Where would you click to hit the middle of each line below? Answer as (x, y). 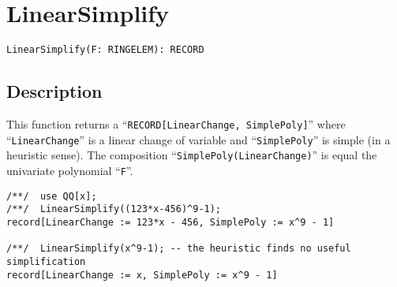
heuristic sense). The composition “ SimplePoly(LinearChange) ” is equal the (192, 155)
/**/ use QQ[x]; (52, 196)
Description (54, 91)
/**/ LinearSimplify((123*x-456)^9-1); (114, 209)
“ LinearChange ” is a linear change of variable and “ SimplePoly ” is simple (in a (198, 139)
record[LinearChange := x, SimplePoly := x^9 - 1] (142, 275)
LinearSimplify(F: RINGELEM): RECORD (105, 50)
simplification (46, 261)
